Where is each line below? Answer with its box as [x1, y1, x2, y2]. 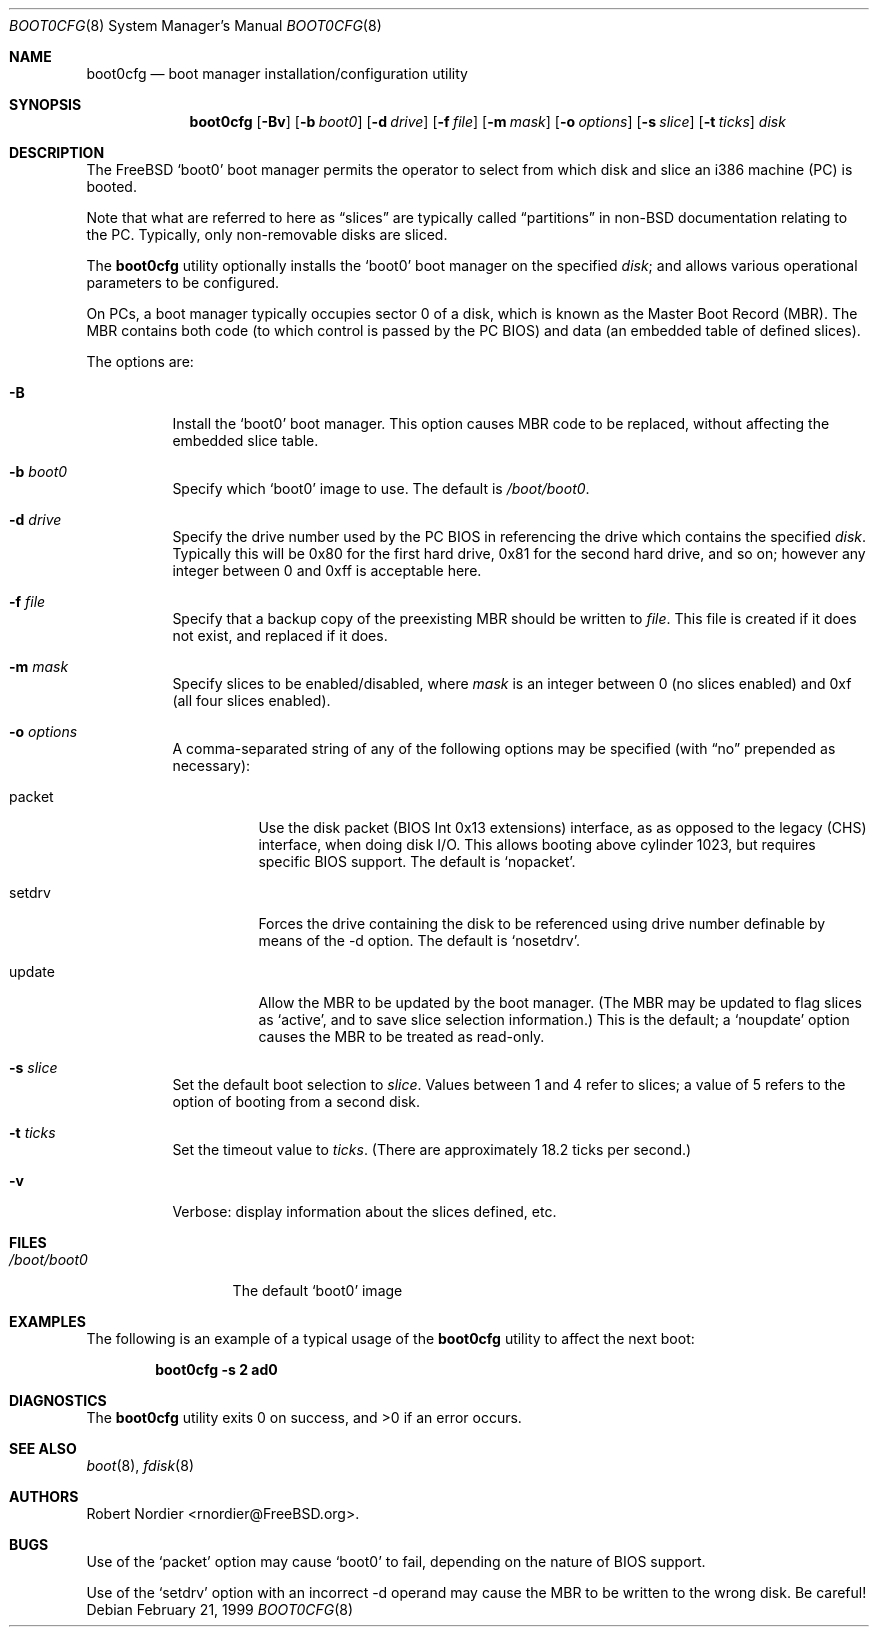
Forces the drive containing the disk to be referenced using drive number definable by [258, 915, 826, 932]
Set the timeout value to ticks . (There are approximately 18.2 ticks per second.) [172, 1141, 692, 1158]
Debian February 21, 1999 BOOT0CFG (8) [86, 1601, 354, 1618]
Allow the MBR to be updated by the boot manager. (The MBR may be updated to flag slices [258, 994, 862, 1011]
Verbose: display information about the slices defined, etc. [172, 1203, 557, 1220]
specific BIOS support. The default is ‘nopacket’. [258, 853, 576, 870]
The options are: [86, 353, 194, 370]
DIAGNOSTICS [9, 1392, 107, 1409]
